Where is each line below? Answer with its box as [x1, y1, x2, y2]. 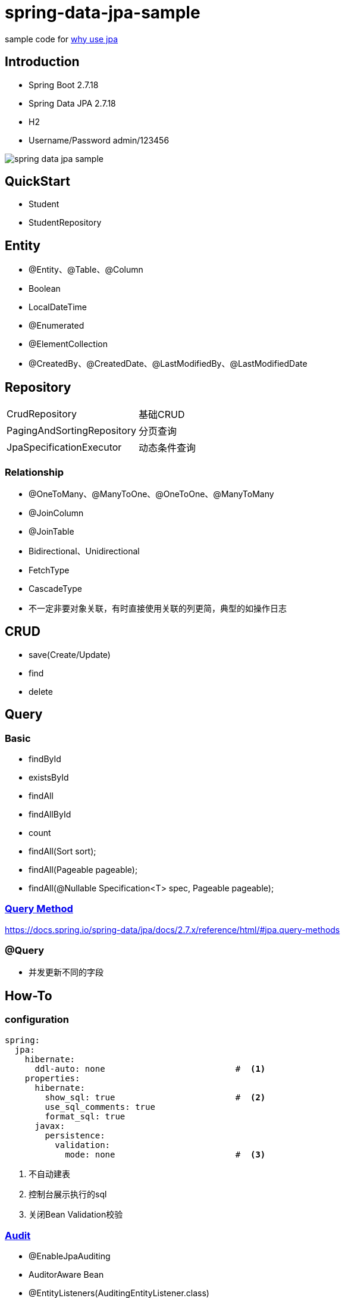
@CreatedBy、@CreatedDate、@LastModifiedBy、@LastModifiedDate [29, 358, 308, 369]
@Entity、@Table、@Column [29, 264, 143, 275]
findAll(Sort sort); [29, 845, 96, 856]
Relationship [5, 466, 64, 478]
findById [29, 753, 61, 764]
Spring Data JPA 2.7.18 [29, 98, 116, 108]
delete [29, 686, 53, 697]
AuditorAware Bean [29, 1269, 104, 1280]
